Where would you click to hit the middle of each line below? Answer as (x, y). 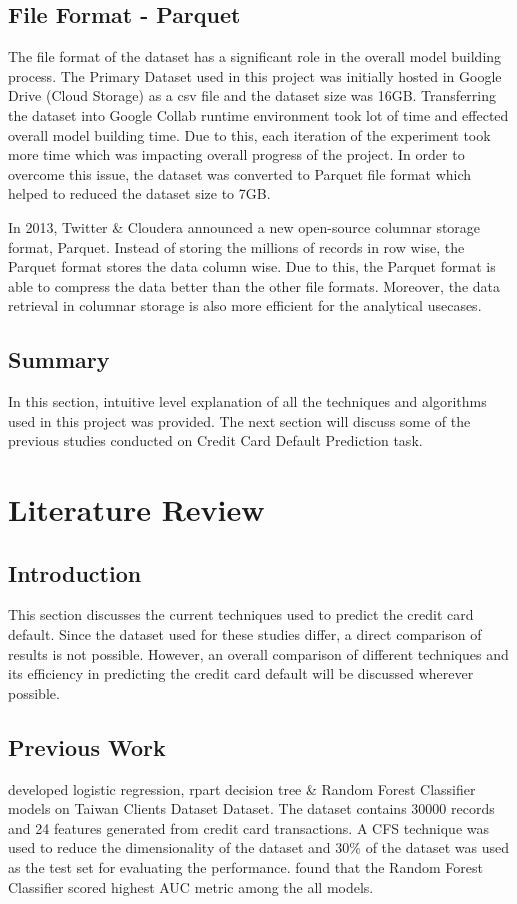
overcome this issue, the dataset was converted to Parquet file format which (240, 173)
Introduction (75, 572)
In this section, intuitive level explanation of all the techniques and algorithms (247, 401)
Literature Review (136, 509)
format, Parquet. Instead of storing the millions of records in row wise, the (236, 246)
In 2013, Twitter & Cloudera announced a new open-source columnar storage (244, 226)
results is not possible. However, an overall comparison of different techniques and (258, 653)
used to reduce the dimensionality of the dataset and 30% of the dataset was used (258, 847)
